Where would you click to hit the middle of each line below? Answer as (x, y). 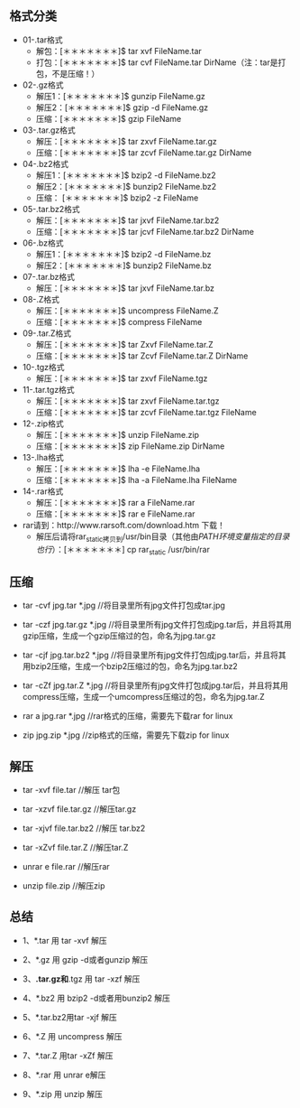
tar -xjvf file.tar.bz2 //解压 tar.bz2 (84, 828)
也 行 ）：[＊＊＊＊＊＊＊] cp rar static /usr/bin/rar (123, 550)
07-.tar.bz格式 (48, 276)
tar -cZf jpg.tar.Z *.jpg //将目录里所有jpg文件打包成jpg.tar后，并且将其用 (155, 685)
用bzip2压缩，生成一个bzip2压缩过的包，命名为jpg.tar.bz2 (130, 666)
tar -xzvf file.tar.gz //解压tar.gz (79, 809)
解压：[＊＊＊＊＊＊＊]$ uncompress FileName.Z (127, 311)
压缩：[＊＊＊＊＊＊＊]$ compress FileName (119, 321)
